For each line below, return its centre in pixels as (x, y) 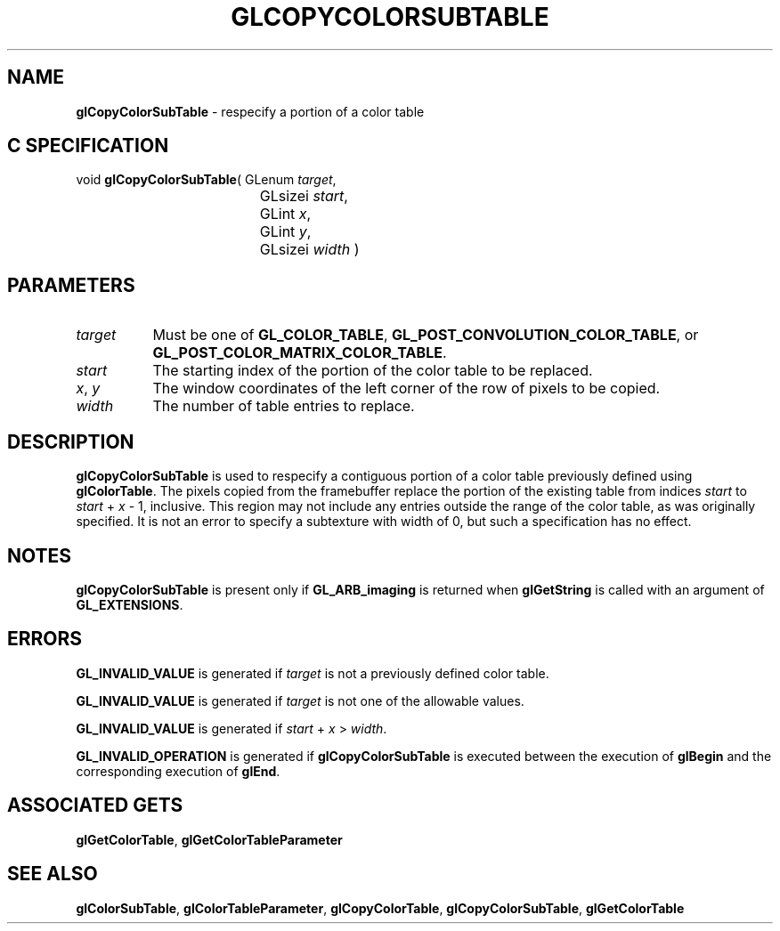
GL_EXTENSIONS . (130, 604)
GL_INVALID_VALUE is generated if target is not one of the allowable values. (300, 700)
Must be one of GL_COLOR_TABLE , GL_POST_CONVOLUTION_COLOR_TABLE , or (426, 335)
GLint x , (285, 214)
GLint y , (285, 232)
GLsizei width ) (309, 250)
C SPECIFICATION (88, 146)
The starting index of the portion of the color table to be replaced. (373, 371)
